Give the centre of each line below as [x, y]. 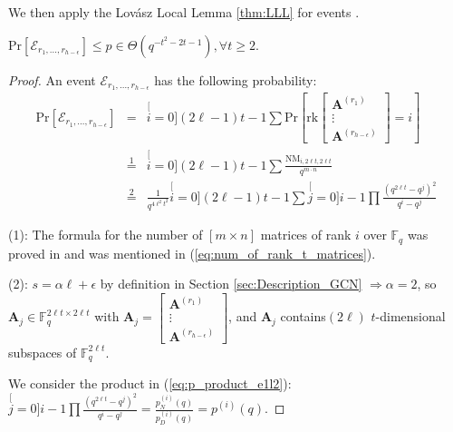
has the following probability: [236, 79]
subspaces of [43, 352]
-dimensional [410, 316]
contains [303, 316]
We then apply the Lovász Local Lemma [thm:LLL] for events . [184, 12]
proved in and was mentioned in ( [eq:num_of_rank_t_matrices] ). [192, 253]
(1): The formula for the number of [106, 235]
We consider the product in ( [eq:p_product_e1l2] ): [150, 383]
